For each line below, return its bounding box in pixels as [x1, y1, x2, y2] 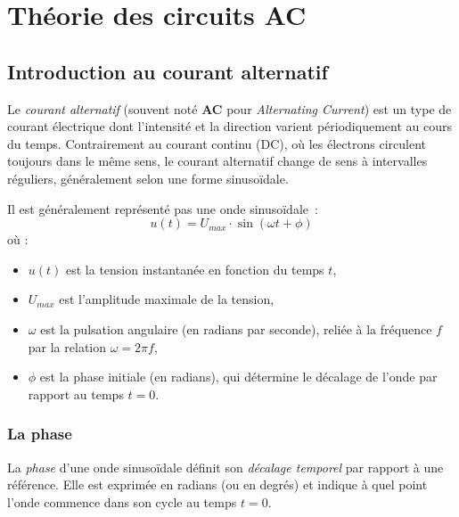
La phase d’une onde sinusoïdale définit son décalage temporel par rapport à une [7, 457, 444, 476]
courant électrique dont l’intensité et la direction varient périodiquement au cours [7, 117, 452, 135]
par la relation [28, 337, 107, 356]
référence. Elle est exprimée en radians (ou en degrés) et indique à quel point [7, 475, 428, 494]
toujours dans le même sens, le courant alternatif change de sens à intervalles [7, 152, 428, 170]
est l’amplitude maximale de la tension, [59, 290, 275, 308]
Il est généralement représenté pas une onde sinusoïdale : [7, 199, 318, 217]
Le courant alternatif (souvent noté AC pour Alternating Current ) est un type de [7, 99, 452, 118]
